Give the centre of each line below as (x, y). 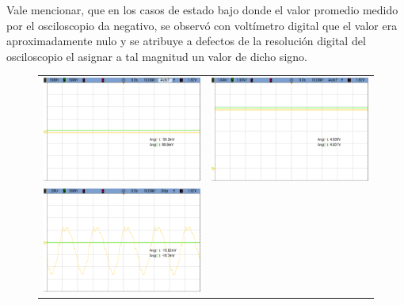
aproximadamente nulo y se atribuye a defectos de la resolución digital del (186, 41)
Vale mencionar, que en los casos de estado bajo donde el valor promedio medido (202, 10)
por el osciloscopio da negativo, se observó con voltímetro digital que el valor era (202, 25)
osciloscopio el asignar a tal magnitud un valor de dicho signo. (157, 56)
